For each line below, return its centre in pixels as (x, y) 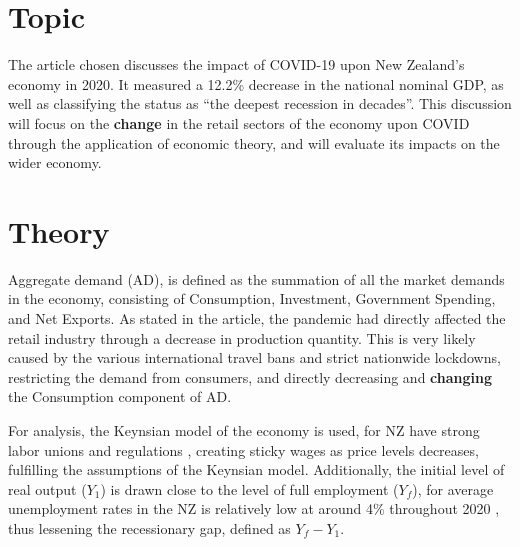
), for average (453, 488)
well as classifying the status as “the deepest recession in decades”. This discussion (260, 103)
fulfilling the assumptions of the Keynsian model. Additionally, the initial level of (256, 469)
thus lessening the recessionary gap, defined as (149, 527)
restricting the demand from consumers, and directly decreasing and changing (250, 376)
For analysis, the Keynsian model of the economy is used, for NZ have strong (244, 429)
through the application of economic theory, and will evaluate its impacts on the (254, 142)
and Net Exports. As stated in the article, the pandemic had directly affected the (257, 318)
